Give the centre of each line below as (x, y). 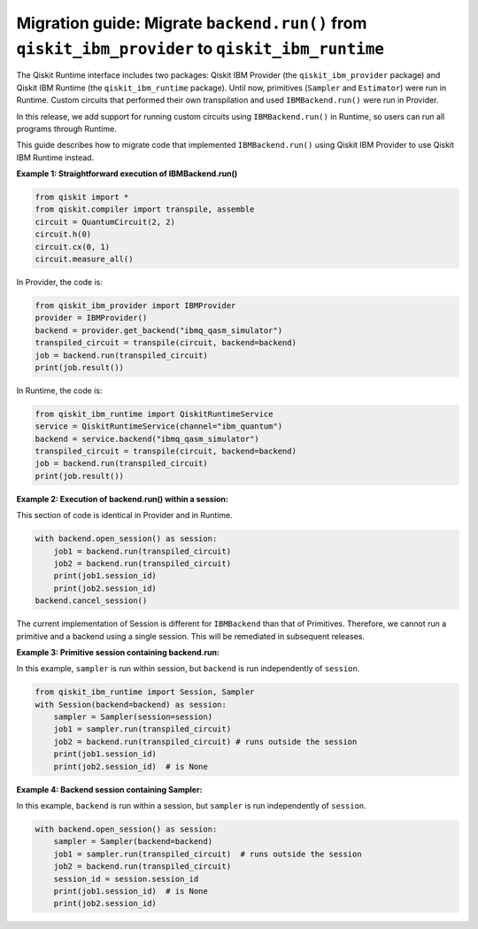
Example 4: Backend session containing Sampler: (109, 789)
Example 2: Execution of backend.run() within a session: (123, 499)
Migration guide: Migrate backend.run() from (192, 23)
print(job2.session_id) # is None (131, 766)
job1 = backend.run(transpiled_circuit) (143, 551)
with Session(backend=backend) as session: (131, 704)
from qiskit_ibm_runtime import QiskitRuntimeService (154, 414)
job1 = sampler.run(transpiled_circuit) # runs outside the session (208, 854)
